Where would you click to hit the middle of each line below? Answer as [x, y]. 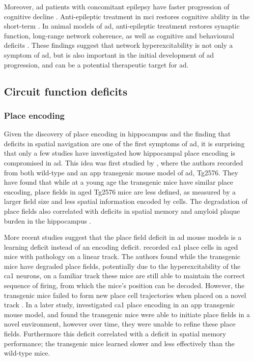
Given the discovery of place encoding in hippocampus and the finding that [117, 134]
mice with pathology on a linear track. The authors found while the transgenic [122, 256]
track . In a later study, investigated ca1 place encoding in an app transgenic [119, 305]
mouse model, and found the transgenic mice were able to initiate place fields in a [127, 314]
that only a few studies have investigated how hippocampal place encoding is [120, 153]
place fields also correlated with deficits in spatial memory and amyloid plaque [122, 211]
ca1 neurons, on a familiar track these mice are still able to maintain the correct [125, 276]
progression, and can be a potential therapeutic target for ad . [96, 64]
